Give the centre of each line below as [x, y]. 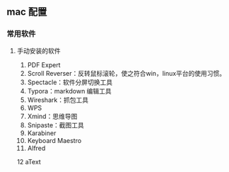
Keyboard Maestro [54, 140]
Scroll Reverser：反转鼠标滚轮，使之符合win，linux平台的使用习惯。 [127, 73]
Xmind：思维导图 [52, 116]
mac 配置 [27, 12]
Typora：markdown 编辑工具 [70, 91]
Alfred [36, 148]
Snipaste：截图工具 [55, 125]
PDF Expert [44, 64]
